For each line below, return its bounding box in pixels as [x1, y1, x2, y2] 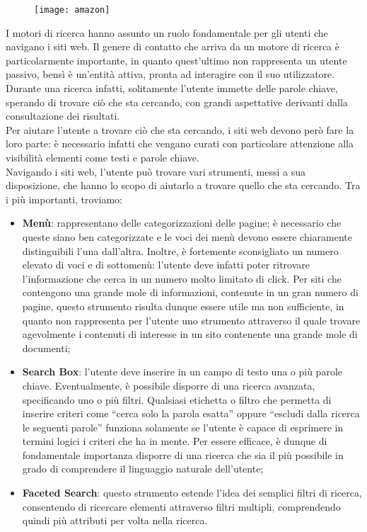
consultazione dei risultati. [6, 108, 120, 123]
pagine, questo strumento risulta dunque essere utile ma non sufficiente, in [22, 298, 344, 313]
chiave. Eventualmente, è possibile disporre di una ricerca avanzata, [22, 378, 315, 392]
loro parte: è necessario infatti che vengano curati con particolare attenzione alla [6, 136, 354, 151]
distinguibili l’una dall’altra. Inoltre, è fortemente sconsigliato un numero [22, 243, 339, 258]
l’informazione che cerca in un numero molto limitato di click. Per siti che [22, 271, 342, 285]
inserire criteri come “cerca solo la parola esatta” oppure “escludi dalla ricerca [22, 406, 360, 421]
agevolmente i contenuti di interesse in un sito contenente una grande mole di [22, 327, 358, 341]
